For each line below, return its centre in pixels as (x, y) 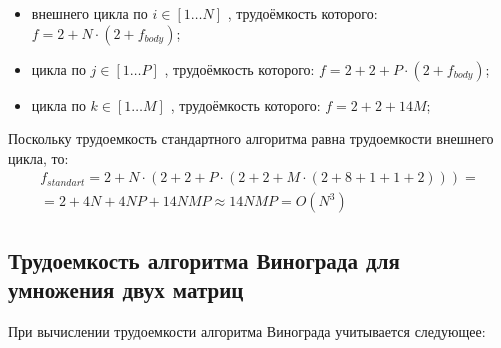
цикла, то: (38, 157)
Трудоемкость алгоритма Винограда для (204, 259)
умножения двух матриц (126, 289)
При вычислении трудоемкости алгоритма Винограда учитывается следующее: (247, 331)
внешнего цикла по (89, 13)
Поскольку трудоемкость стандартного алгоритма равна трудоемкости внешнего (251, 138)
